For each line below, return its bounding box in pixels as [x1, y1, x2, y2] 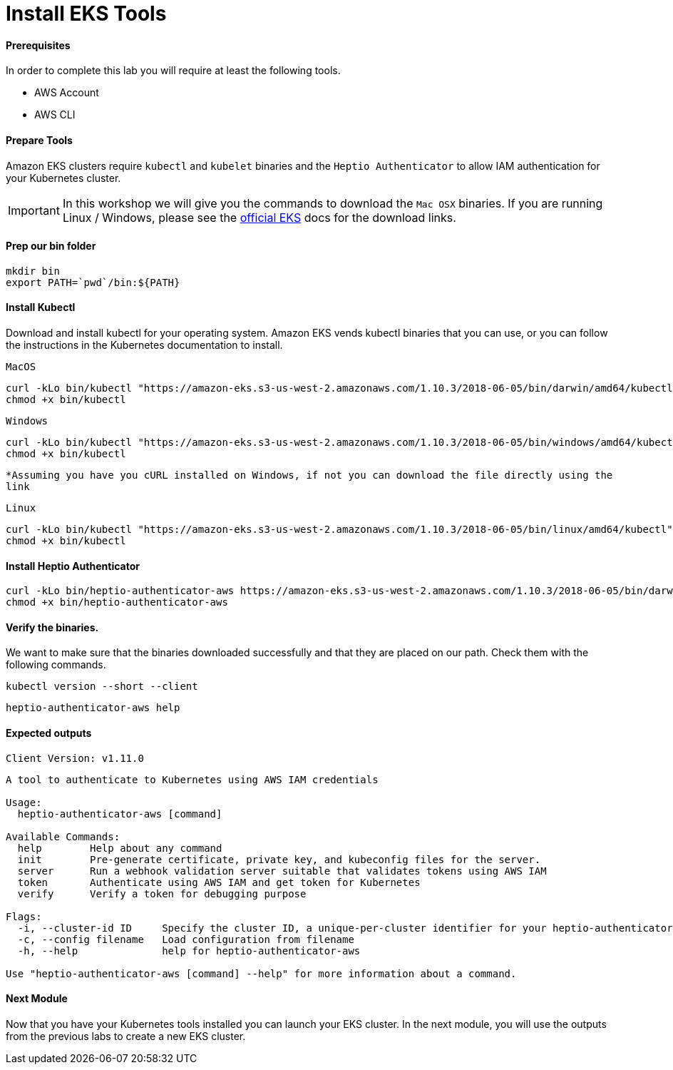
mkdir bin [6, 265, 60, 277]
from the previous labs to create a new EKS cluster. [6, 1029, 246, 1042]
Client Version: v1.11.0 [6, 752, 144, 764]
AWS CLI [34, 108, 76, 121]
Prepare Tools [6, 133, 73, 146]
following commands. [6, 658, 106, 671]
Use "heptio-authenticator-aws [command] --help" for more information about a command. [6, 967, 517, 979]
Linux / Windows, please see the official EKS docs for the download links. [62, 210, 456, 225]
